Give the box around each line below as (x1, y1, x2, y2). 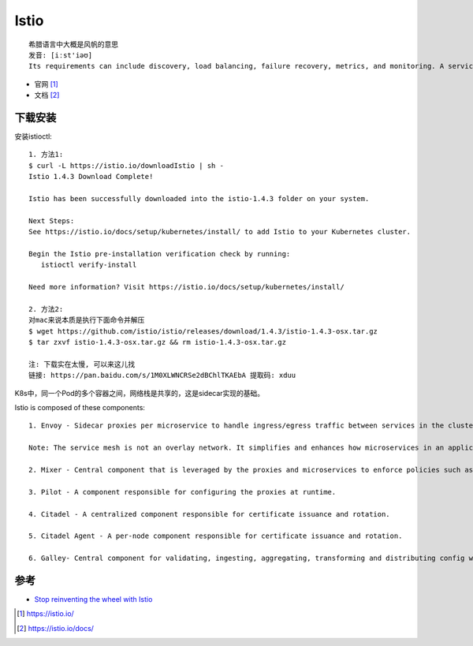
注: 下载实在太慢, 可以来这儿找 (28, 360, 136, 368)
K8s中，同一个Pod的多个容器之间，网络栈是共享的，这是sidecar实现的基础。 (14, 388, 265, 398)
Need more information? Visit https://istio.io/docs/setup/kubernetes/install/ (28, 282, 345, 292)
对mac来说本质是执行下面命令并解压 (28, 316, 145, 325)
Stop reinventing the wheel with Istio (34, 594, 153, 603)
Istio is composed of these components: (14, 403, 146, 412)
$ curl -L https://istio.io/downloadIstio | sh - (28, 161, 225, 170)
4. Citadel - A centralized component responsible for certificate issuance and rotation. (28, 510, 390, 518)
